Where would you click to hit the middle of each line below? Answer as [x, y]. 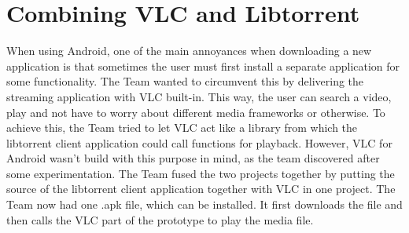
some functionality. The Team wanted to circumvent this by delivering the [185, 81]
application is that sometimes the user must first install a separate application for [203, 66]
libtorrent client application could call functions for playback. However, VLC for [199, 142]
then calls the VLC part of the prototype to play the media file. [160, 219]
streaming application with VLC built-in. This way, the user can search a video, [199, 96]
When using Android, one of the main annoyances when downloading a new [189, 51]
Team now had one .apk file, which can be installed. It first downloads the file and [204, 204]
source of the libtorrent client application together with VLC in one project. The [201, 189]
